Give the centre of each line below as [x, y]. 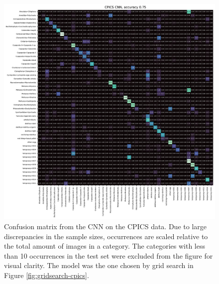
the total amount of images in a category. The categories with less [105, 246]
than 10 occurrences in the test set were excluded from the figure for [109, 255]
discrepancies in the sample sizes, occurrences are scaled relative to [106, 236]
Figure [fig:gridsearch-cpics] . [47, 275]
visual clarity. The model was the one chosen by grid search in [99, 265]
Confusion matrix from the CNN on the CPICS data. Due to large [105, 226]
